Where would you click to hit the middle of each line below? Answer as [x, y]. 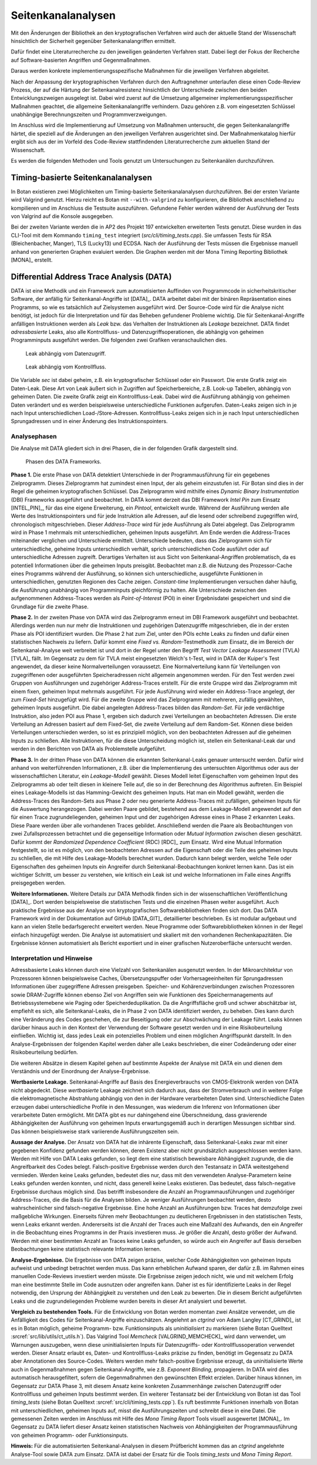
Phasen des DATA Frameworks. [63, 461]
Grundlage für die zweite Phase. [50, 606]
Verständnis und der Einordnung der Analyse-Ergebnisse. [81, 1071]
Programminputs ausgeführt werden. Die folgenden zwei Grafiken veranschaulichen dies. [119, 340]
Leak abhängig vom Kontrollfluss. [66, 367]
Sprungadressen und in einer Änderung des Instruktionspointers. [89, 421]
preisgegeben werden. [38, 883]
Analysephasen [34, 437]
